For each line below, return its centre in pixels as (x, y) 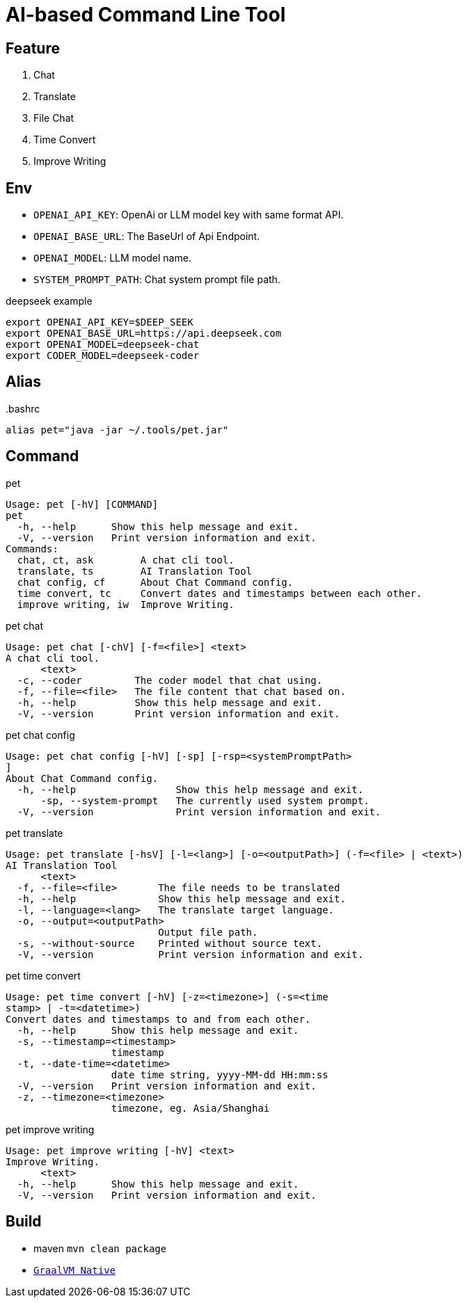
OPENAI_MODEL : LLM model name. (112, 258)
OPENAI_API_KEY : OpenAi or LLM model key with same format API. (189, 215)
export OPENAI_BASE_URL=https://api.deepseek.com (144, 334)
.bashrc (23, 408)
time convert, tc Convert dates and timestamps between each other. (220, 593)
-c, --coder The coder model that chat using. (170, 680)
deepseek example (49, 301)
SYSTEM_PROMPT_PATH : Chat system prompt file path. (157, 280)
